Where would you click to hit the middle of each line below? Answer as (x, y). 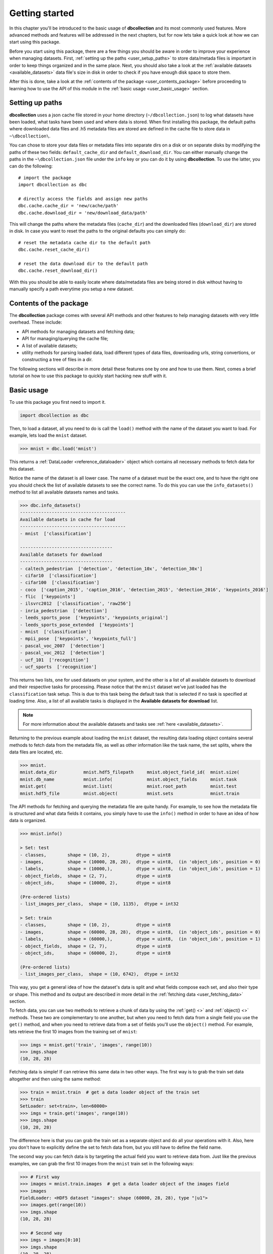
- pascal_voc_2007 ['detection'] (62, 646)
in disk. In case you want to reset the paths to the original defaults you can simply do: (97, 231)
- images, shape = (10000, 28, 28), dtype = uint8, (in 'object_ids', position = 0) (140, 862)
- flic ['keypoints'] (48, 597)
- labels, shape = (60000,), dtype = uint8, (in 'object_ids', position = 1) (140, 939)
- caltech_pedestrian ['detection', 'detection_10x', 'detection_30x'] (111, 569)
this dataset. (22, 468)
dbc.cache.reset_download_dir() (58, 271)
